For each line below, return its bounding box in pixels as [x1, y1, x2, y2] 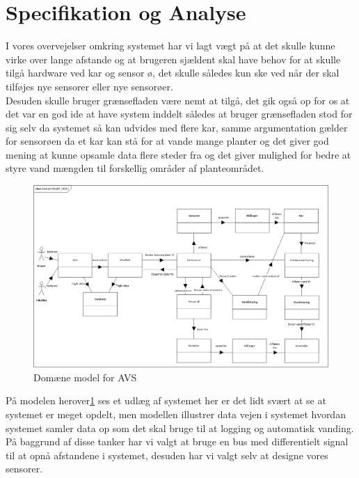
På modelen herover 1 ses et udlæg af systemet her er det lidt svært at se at [6, 393, 326, 408]
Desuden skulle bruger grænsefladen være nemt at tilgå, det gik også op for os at [6, 93, 350, 107]
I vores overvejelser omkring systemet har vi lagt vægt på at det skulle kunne [6, 38, 335, 53]
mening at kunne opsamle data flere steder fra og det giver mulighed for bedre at [6, 147, 351, 161]
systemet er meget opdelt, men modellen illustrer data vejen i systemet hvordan [6, 406, 346, 421]
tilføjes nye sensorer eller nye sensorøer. [6, 79, 173, 93]
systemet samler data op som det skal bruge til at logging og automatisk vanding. [6, 420, 354, 435]
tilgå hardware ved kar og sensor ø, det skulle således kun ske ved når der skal [6, 65, 340, 80]
